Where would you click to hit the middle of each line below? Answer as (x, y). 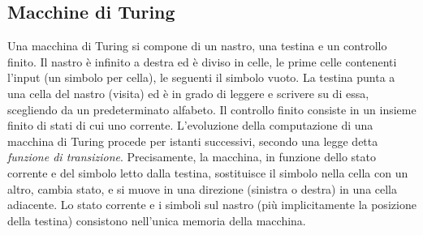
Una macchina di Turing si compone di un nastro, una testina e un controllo (197, 46)
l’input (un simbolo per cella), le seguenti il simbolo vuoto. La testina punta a (201, 77)
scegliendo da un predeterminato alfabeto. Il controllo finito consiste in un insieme (212, 109)
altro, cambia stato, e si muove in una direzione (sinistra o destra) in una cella (203, 188)
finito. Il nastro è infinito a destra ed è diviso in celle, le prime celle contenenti (202, 61)
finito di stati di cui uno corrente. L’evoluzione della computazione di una (190, 125)
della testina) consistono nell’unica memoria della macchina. (157, 220)
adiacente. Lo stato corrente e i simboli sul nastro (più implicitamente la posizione (212, 205)
